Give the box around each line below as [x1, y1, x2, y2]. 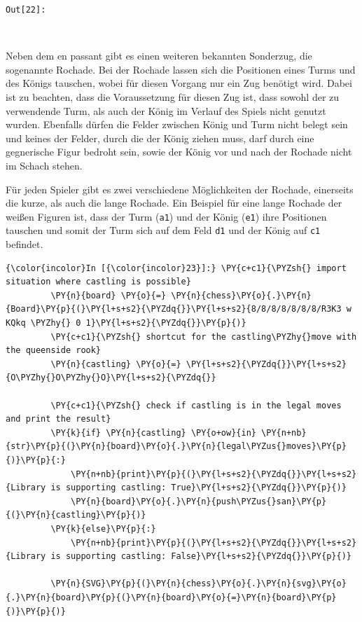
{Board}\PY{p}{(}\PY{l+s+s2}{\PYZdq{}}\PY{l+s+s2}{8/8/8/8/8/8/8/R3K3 [6, 304, 342, 315]
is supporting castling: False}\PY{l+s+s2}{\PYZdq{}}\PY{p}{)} [50, 551, 351, 562]
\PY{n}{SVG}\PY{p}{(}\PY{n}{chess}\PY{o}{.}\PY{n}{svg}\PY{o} [50, 579, 347, 589]
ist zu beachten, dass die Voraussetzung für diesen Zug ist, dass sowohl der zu [6, 90, 340, 104]
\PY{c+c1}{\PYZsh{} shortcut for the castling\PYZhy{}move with [50, 331, 357, 342]
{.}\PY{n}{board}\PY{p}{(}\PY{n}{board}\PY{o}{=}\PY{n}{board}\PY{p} [6, 592, 337, 602]
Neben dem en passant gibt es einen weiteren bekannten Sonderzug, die [6, 48, 312, 63]
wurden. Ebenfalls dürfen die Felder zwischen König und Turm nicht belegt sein [6, 117, 348, 132]
